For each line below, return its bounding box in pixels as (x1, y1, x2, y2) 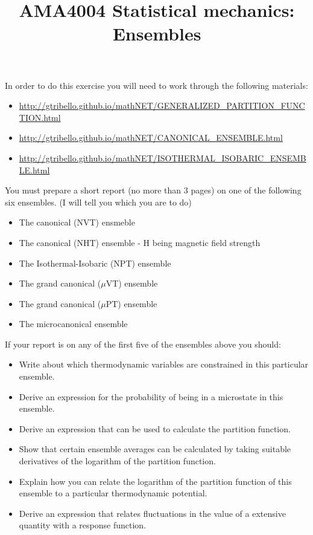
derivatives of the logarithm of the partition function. (19, 455, 216, 467)
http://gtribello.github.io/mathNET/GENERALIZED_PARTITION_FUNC (19, 99, 305, 112)
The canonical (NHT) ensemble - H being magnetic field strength (19, 236, 261, 248)
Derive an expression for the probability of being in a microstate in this (19, 390, 283, 403)
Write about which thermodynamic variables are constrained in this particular (19, 358, 309, 371)
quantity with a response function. (19, 519, 147, 531)
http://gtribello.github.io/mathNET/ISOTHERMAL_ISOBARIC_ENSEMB (19, 151, 306, 164)
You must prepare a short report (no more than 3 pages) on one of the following (5, 184, 302, 196)
